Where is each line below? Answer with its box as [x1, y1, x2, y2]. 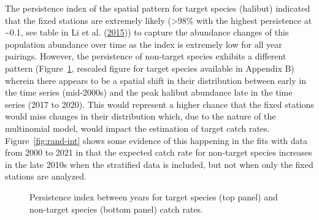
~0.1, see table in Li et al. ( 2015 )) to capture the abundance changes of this [5, 26, 289, 39]
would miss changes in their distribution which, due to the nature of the [5, 110, 276, 123]
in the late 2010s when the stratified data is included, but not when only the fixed [5, 157, 313, 170]
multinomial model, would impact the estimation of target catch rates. [5, 121, 270, 134]
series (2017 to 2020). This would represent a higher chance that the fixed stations [5, 97, 314, 110]
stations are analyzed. [5, 170, 86, 183]
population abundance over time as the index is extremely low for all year [5, 37, 282, 50]
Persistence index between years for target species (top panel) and [29, 190, 278, 203]
